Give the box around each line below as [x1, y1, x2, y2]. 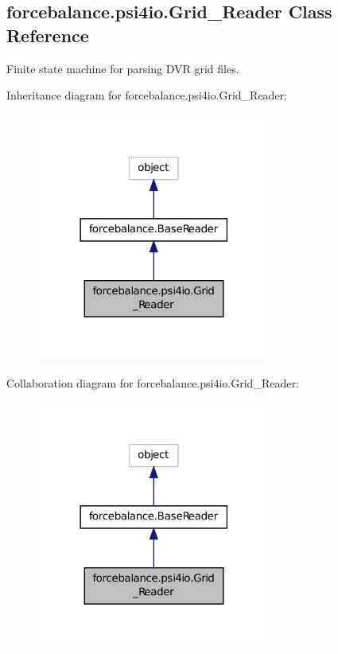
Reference [6, 22, 89, 47]
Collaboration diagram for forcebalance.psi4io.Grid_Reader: [6, 374, 299, 391]
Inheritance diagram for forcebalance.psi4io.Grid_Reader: [6, 87, 287, 103]
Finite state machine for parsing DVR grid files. [6, 60, 239, 76]
